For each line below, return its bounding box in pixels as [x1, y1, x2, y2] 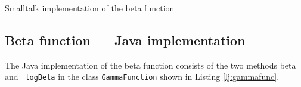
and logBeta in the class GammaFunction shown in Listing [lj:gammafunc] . [5, 70, 280, 83]
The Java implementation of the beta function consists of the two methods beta [5, 58, 296, 71]
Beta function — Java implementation [5, 30, 246, 49]
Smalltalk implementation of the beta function [5, 2, 175, 14]
